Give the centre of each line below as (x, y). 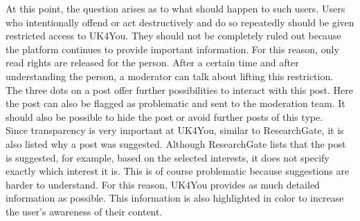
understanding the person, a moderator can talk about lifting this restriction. (170, 76)
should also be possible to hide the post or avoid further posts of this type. (164, 116)
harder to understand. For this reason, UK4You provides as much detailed (163, 184)
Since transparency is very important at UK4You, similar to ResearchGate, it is (175, 130)
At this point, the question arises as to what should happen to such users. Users (175, 8)
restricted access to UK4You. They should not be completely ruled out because (173, 36)
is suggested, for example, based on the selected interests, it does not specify (168, 157)
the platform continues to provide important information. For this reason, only (172, 49)
